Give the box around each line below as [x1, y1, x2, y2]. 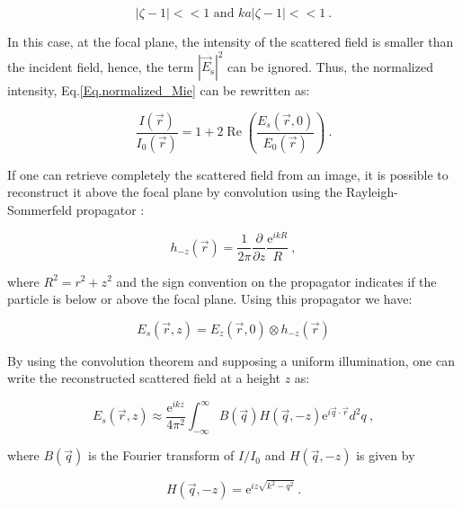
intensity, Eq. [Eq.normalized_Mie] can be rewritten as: [7, 81, 310, 100]
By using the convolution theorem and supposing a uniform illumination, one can [7, 351, 455, 369]
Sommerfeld [7, 200, 72, 218]
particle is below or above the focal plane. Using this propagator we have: [7, 289, 413, 308]
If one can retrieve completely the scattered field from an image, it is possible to [7, 165, 449, 183]
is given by [356, 446, 415, 465]
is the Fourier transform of [88, 446, 235, 465]
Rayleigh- [346, 182, 398, 201]
